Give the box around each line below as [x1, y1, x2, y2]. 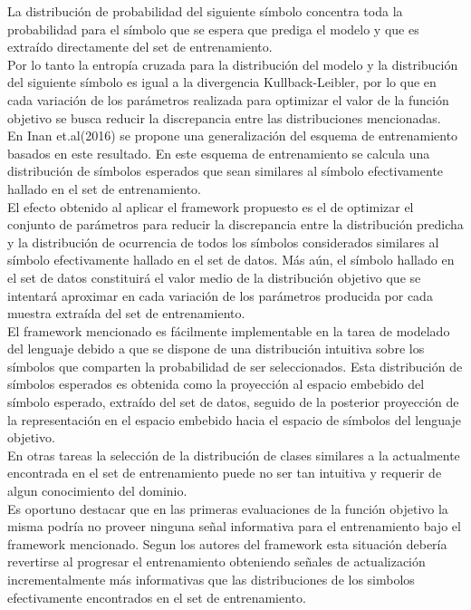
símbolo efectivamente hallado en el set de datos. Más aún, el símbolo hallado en [7, 250, 455, 269]
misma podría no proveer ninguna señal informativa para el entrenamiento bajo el [7, 517, 461, 536]
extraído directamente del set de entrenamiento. [7, 37, 273, 56]
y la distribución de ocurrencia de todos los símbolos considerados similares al [7, 232, 439, 251]
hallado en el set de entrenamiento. [7, 179, 201, 198]
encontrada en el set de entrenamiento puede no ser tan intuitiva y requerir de [7, 463, 442, 482]
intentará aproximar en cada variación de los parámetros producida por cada [7, 286, 433, 305]
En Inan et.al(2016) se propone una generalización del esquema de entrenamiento [7, 126, 458, 145]
